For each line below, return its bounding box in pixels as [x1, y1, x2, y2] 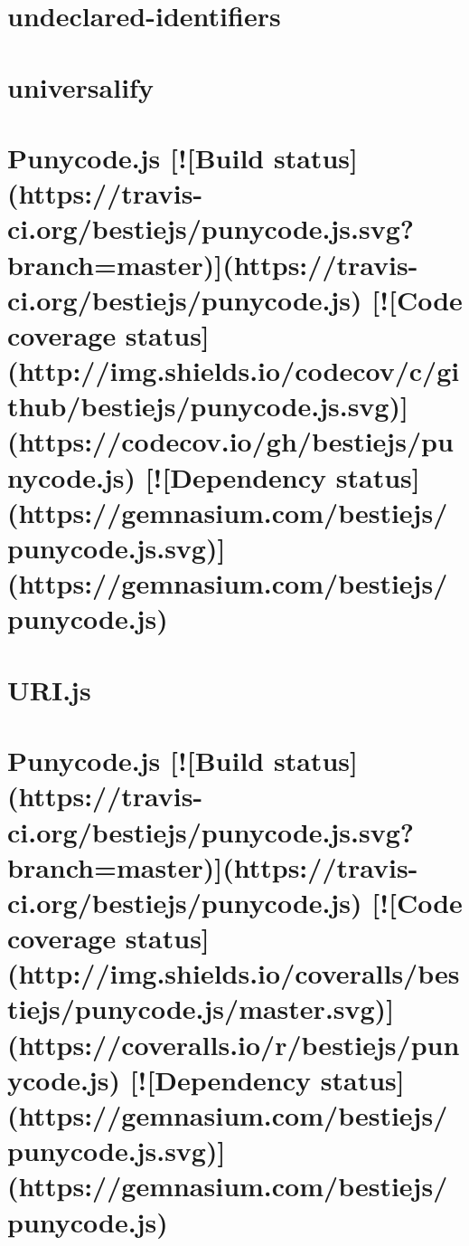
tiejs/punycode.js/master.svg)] [7, 990, 395, 1027]
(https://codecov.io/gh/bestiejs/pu [7, 423, 454, 460]
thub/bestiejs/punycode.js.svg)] [7, 387, 408, 424]
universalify [7, 68, 154, 105]
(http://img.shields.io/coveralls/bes [7, 955, 460, 992]
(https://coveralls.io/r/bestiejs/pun [7, 1025, 460, 1062]
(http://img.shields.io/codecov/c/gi [7, 352, 460, 389]
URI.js [7, 671, 91, 708]
